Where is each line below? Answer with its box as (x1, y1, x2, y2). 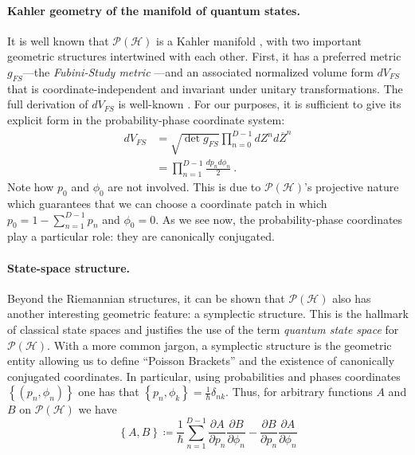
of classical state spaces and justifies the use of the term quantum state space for (7, 320, 399, 337)
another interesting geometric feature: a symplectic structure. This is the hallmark (7, 305, 409, 322)
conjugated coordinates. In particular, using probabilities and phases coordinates (7, 367, 401, 384)
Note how (7, 178, 54, 195)
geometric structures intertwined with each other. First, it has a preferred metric (7, 48, 401, 65)
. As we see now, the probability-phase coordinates (155, 210, 403, 227)
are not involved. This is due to (108, 178, 261, 195)
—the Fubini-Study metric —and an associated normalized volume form (22, 63, 374, 80)
